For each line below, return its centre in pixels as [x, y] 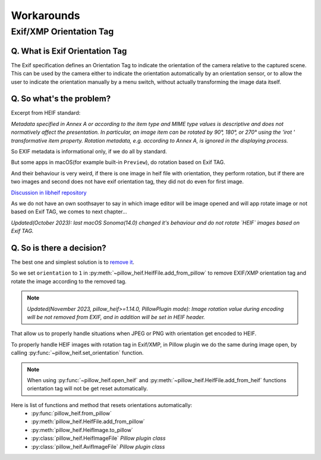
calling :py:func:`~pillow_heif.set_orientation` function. [77, 353]
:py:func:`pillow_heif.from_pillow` [72, 414]
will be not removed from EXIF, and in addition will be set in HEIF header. [116, 317]
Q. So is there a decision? [59, 248]
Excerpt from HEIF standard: [46, 113]
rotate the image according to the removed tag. [69, 281]
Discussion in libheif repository [49, 193]
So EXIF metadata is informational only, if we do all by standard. [89, 151]
